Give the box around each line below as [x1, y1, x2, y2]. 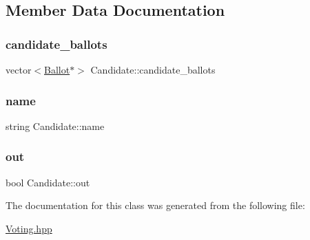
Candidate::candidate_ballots [90, 63, 216, 76]
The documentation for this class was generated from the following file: [6, 198, 305, 212]
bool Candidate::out [6, 175, 90, 189]
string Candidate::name [6, 118, 105, 133]
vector [6, 63, 32, 76]
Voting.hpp [6, 221, 52, 235]
